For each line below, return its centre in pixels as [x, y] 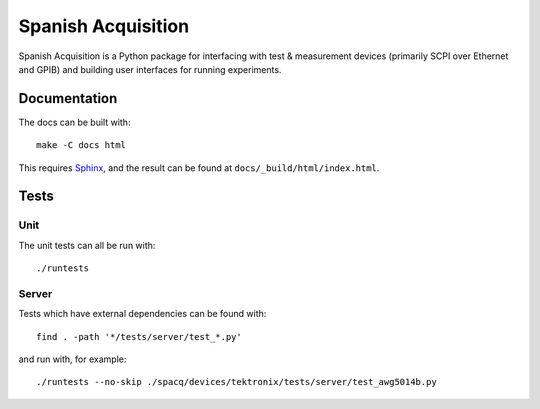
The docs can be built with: [74, 122]
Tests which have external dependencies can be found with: [142, 314]
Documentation [68, 98]
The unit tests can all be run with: [87, 245]
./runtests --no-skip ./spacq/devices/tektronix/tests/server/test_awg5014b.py [236, 382]
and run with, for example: [72, 359]
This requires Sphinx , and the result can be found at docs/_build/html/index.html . [199, 167]
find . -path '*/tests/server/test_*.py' [139, 336]
